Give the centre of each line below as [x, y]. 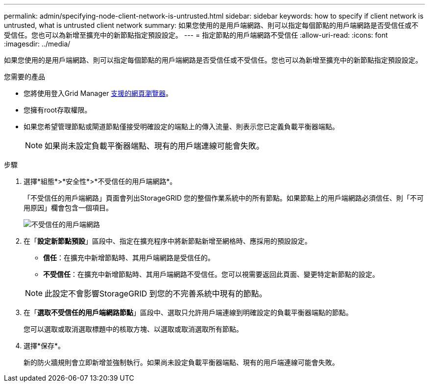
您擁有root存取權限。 [58, 110]
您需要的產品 [24, 77]
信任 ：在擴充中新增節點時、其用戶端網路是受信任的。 [129, 258]
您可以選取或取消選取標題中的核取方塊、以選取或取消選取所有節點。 [133, 329]
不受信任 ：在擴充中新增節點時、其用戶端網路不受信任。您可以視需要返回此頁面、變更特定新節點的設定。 [211, 274]
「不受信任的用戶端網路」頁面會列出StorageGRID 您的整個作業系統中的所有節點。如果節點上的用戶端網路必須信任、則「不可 [224, 198]
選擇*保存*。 [44, 346]
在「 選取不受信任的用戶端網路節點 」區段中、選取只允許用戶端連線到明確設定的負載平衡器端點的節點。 [188, 312]
